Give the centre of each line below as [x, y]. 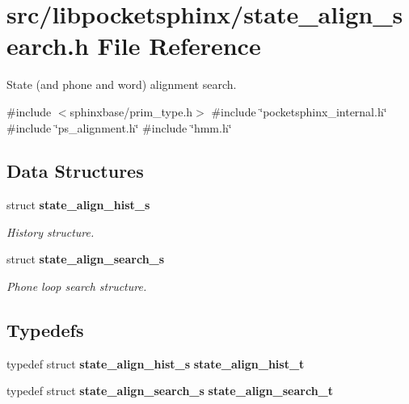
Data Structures [75, 171]
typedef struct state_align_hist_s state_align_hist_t [156, 363]
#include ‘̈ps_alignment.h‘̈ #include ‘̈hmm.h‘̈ [119, 127]
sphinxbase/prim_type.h [131, 111]
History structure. [51, 231]
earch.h [48, 46]
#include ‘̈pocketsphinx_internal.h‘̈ [299, 111]
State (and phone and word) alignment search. [122, 84]
